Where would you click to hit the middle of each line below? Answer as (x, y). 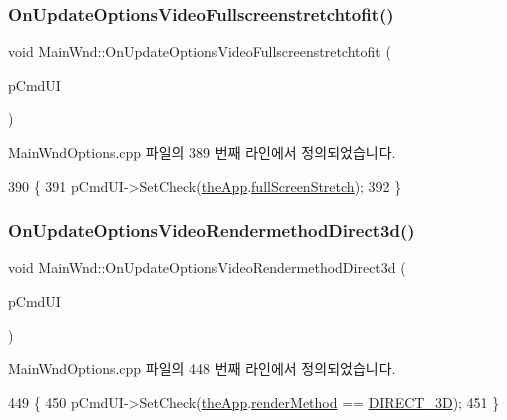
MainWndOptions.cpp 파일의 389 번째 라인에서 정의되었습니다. (202, 152)
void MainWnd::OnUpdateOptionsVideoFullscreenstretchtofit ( (199, 51)
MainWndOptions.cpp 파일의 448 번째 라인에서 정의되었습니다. (202, 368)
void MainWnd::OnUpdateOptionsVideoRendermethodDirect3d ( (207, 267)
